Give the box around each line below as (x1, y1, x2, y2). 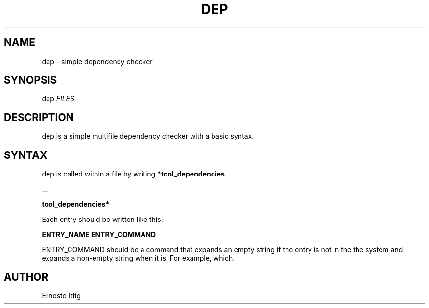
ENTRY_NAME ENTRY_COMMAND (42, 230, 156, 239)
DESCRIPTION (4, 111, 74, 124)
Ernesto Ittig (42, 291, 81, 300)
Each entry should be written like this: (42, 215, 163, 224)
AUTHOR (4, 270, 48, 283)
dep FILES (42, 94, 74, 103)
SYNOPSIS (4, 74, 57, 87)
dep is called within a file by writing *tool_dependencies (42, 170, 225, 178)
